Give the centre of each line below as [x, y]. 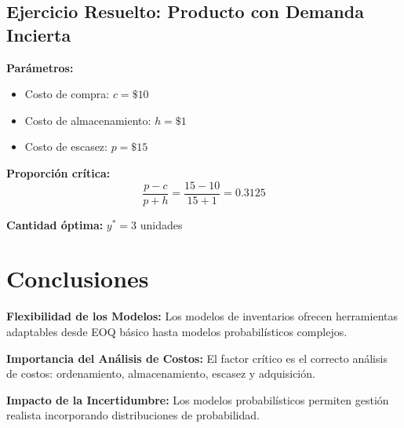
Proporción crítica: [58, 172]
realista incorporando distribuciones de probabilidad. [133, 415]
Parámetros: [40, 67]
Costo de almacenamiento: [88, 120]
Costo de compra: [67, 94]
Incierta [39, 34]
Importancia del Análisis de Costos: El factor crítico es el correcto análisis [197, 358]
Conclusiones [78, 278]
